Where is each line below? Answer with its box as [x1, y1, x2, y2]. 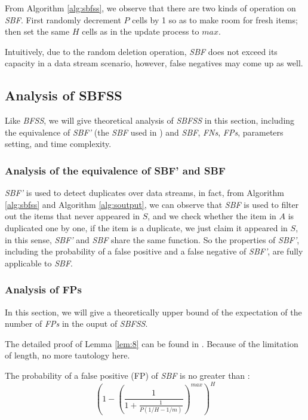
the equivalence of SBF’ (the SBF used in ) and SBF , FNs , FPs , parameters [5, 125, 284, 138]
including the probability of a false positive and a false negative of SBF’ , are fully [5, 245, 303, 257]
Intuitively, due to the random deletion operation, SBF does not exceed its [5, 45, 278, 57]
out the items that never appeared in [5, 210, 140, 222]
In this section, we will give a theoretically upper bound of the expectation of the [5, 305, 302, 318]
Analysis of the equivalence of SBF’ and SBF [5, 163, 226, 177]
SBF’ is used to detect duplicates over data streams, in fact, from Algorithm [5, 186, 285, 199]
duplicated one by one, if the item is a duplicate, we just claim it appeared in [5, 221, 288, 234]
